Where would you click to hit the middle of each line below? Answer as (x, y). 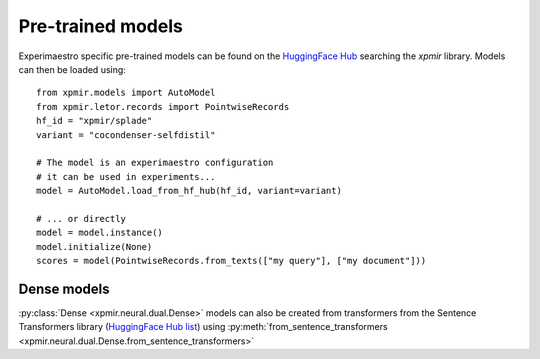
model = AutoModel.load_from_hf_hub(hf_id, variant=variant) (189, 191)
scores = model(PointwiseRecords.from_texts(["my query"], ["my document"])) (231, 261)
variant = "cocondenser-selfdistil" (126, 134)
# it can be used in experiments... (126, 176)
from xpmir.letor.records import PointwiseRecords (163, 106)
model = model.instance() (100, 233)
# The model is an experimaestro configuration (155, 163)
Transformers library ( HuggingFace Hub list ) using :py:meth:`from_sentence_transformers (203, 327)
